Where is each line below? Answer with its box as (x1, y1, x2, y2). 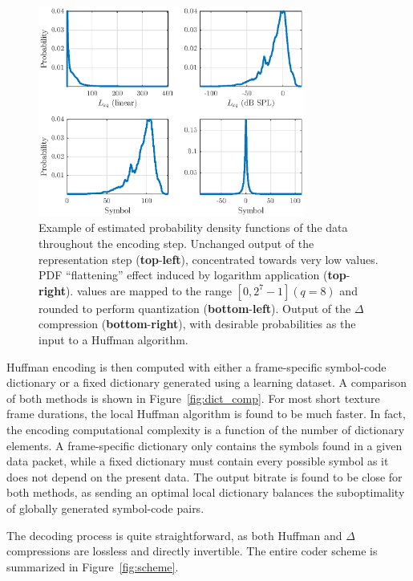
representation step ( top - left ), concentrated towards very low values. (38, 250, 379, 267)
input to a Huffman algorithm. (38, 331, 188, 348)
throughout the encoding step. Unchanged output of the (38, 235, 314, 252)
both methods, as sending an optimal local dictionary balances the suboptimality (6, 484, 405, 501)
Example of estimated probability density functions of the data (38, 219, 348, 236)
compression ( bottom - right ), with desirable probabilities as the (38, 315, 356, 332)
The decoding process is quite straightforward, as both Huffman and (6, 526, 342, 543)
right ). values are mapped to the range (38, 282, 232, 299)
